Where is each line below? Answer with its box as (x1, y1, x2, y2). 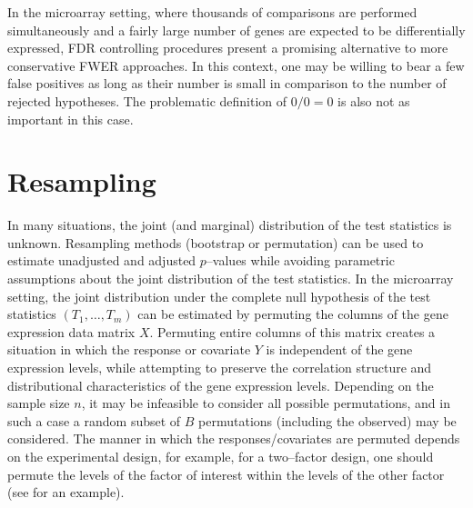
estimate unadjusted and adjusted (7, 251, 196, 270)
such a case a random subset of (7, 411, 181, 430)
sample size (7, 393, 70, 413)
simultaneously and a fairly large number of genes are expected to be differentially (7, 20, 466, 39)
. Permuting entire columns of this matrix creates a (149, 322, 436, 341)
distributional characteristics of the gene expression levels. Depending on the (7, 375, 434, 394)
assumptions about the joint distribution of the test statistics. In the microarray (7, 269, 454, 288)
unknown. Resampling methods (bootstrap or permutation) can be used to (7, 233, 424, 252)
